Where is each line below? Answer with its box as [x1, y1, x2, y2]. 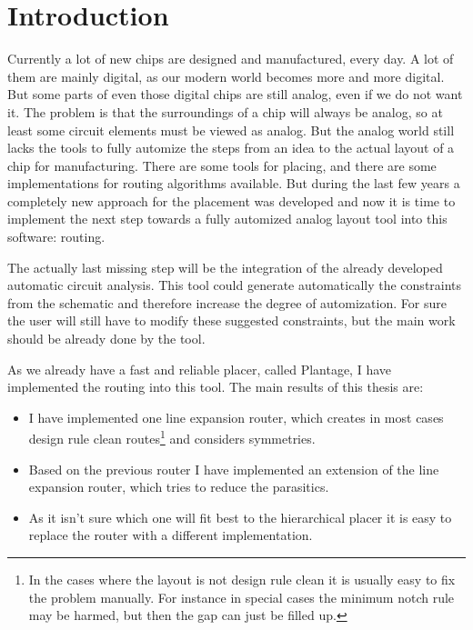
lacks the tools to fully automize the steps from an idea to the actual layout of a [7, 138, 455, 157]
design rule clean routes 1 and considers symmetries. [28, 426, 316, 448]
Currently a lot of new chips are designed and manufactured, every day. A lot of [7, 49, 454, 68]
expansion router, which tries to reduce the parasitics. [28, 477, 329, 496]
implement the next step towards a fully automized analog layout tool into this [7, 209, 448, 228]
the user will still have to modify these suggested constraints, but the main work [7, 311, 456, 330]
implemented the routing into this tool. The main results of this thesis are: [7, 377, 424, 396]
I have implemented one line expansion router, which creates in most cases [28, 407, 444, 426]
